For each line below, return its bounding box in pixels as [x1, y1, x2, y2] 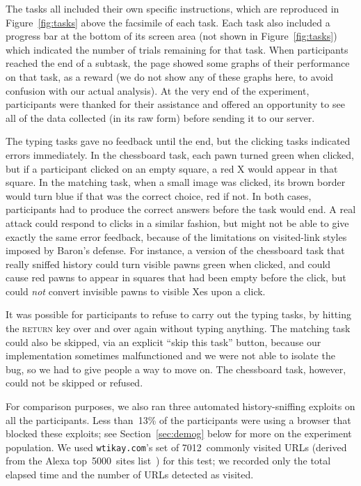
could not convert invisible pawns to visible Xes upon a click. [6, 283, 266, 298]
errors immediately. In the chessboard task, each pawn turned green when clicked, [6, 147, 355, 162]
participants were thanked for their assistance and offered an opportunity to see [6, 97, 345, 111]
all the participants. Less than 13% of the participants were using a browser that [6, 412, 351, 427]
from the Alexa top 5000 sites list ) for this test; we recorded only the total [6, 453, 331, 468]
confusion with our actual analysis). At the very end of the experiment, [6, 83, 310, 97]
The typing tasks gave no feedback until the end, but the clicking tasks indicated [6, 134, 351, 148]
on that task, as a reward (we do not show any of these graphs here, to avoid [6, 69, 334, 84]
